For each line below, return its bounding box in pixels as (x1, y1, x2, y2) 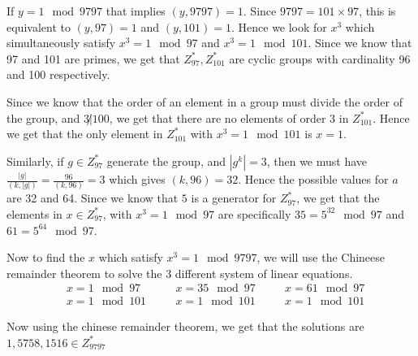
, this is (359, 2, 396, 19)
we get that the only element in (6, 125, 163, 142)
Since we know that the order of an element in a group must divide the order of (6, 93, 403, 110)
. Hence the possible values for (238, 171, 389, 188)
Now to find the (6, 249, 85, 266)
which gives (109, 171, 166, 188)
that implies (106, 2, 166, 19)
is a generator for (191, 189, 277, 206)
